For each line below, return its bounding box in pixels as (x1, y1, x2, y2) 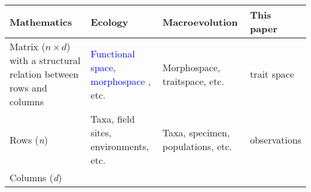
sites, (90, 126, 112, 139)
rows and (10, 81, 47, 95)
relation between (10, 67, 79, 81)
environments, (90, 139, 150, 153)
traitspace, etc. (162, 74, 224, 88)
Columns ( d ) (10, 170, 62, 184)
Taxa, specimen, (162, 126, 230, 139)
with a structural (10, 53, 81, 67)
